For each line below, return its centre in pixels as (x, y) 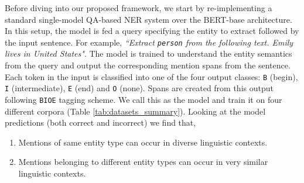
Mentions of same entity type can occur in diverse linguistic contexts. (143, 142)
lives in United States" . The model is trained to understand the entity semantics (148, 53)
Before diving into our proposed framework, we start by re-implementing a (139, 8)
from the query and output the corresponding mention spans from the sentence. (148, 65)
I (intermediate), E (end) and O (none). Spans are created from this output (139, 88)
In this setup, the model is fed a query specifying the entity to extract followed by (152, 31)
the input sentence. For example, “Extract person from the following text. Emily (149, 42)
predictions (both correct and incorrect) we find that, (100, 122)
